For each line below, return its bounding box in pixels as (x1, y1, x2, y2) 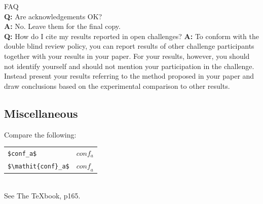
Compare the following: (4, 129, 77, 140)
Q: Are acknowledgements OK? (4, 11, 102, 21)
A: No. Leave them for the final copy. (4, 21, 121, 31)
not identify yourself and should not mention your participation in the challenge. (4, 60, 254, 71)
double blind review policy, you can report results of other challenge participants (4, 41, 254, 51)
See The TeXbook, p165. (4, 190, 81, 200)
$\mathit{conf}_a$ (8, 163, 69, 171)
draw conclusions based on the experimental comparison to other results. (4, 80, 230, 91)
